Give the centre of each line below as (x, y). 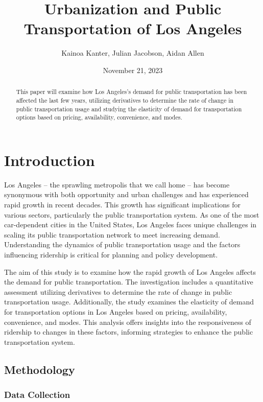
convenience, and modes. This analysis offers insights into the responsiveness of (128, 322)
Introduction (50, 160)
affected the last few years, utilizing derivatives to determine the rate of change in (125, 100)
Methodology (40, 369)
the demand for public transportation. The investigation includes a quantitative (129, 282)
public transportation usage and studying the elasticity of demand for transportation (129, 109)
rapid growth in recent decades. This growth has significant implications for (122, 205)
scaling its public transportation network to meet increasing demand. (112, 234)
